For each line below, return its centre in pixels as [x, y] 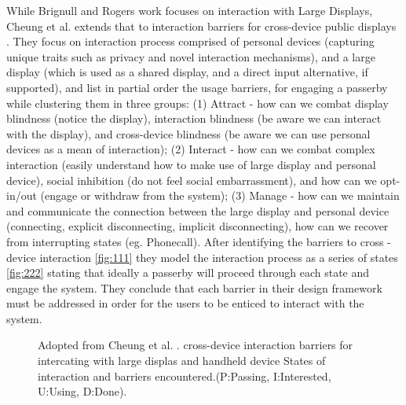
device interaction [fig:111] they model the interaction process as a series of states [202, 257]
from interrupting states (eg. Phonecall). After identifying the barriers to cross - [199, 241]
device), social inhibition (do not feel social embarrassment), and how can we [192, 180]
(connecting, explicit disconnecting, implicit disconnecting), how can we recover [198, 226]
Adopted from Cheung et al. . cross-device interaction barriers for [196, 345]
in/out [22, 195]
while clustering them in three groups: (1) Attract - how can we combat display [198, 103]
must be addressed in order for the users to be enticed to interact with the [185, 303]
